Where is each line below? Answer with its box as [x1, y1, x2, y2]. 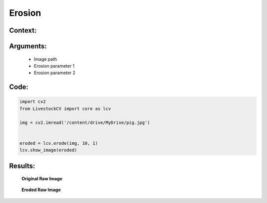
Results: [9, 162, 36, 170]
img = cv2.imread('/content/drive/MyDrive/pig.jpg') [19, 120, 150, 125]
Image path [34, 56, 57, 62]
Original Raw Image [21, 176, 63, 182]
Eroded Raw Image [21, 187, 61, 193]
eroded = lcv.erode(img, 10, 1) [19, 140, 98, 146]
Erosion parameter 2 [34, 70, 76, 76]
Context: [9, 26, 37, 35]
